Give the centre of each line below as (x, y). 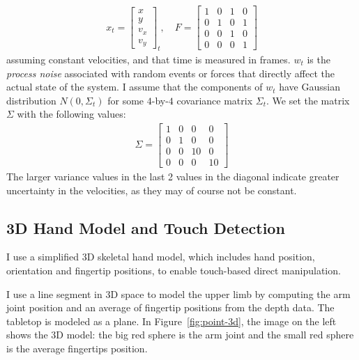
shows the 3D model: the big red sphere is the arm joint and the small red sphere (180, 335)
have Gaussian (310, 87)
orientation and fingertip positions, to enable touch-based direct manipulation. (174, 271)
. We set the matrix (308, 100)
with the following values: (71, 114)
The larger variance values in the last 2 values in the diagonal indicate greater (173, 177)
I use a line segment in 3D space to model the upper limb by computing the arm (178, 294)
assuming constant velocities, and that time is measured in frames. (148, 59)
